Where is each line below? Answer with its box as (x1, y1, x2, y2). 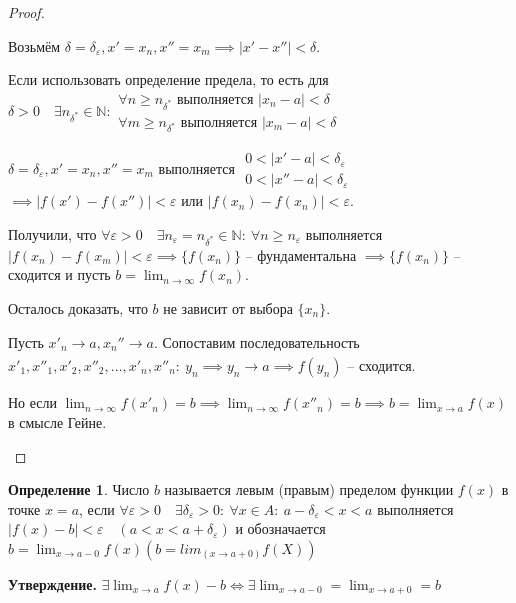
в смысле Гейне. (8, 411, 107, 432)
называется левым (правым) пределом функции (164, 479, 454, 500)
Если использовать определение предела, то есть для (8, 69, 329, 90)
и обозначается (235, 518, 326, 539)
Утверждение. (8, 573, 97, 594)
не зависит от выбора (163, 297, 293, 318)
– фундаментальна (245, 244, 357, 265)
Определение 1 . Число (8, 479, 150, 500)
